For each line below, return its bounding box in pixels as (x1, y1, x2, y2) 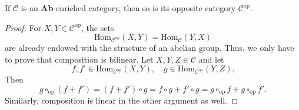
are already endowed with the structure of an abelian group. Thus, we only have (5, 42, 294, 54)
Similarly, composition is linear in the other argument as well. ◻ (5, 94, 238, 106)
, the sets (81, 21, 114, 33)
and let (198, 53, 224, 65)
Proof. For (5, 21, 42, 33)
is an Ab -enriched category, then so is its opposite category (21, 2, 236, 13)
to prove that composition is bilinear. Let (5, 53, 154, 65)
